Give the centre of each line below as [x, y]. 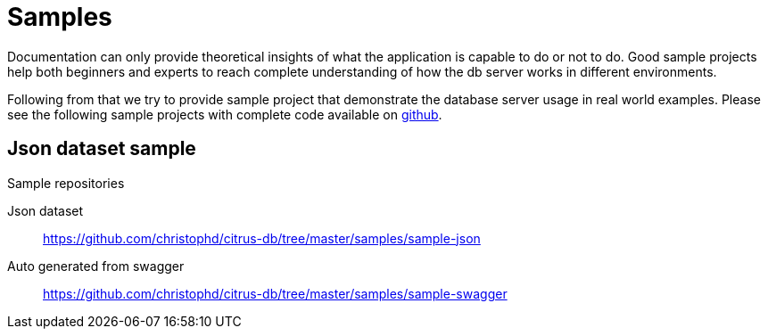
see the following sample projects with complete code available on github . [225, 114]
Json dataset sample [102, 149]
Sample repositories [66, 183]
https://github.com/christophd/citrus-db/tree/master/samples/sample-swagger [275, 293]
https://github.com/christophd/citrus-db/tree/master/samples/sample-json [262, 238]
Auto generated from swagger [96, 266]
